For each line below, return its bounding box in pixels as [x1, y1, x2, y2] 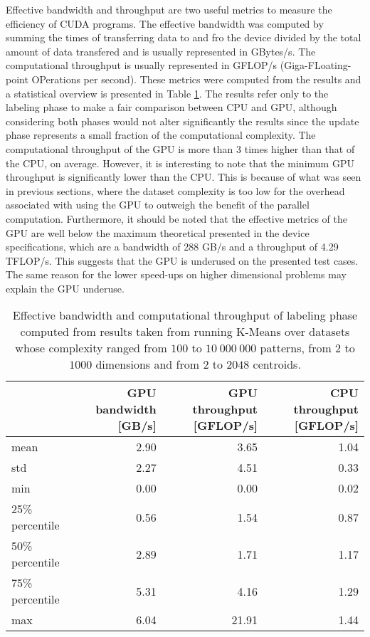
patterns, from [260, 339, 332, 357]
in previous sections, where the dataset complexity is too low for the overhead [6, 183, 345, 198]
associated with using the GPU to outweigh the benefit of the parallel [6, 197, 310, 212]
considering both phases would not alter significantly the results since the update [6, 113, 359, 128]
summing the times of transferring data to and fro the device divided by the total [6, 30, 361, 45]
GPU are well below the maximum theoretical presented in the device [6, 225, 310, 240]
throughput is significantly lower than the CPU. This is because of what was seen [6, 169, 361, 184]
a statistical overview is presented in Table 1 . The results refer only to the [6, 85, 329, 100]
